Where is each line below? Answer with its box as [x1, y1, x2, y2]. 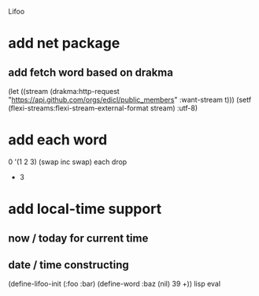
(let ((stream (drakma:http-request [8, 87, 120, 96]
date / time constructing [8, 258, 130, 272]
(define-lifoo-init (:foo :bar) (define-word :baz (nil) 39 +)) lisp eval [8, 279, 221, 289]
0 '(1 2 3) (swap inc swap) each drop [8, 157, 128, 167]
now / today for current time [8, 231, 149, 245]
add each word [8, 131, 108, 149]
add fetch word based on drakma [8, 66, 173, 79]
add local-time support [8, 200, 162, 218]
